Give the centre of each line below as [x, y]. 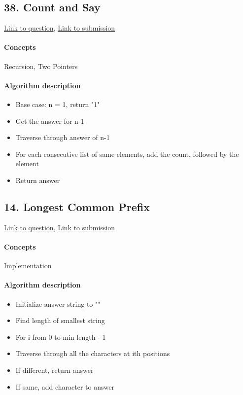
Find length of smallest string [60, 320]
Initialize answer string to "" [58, 304]
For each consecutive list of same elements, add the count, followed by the [127, 154]
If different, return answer [54, 370]
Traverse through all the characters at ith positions [93, 353]
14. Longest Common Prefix [77, 206]
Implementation [28, 266]
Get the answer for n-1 [50, 121]
